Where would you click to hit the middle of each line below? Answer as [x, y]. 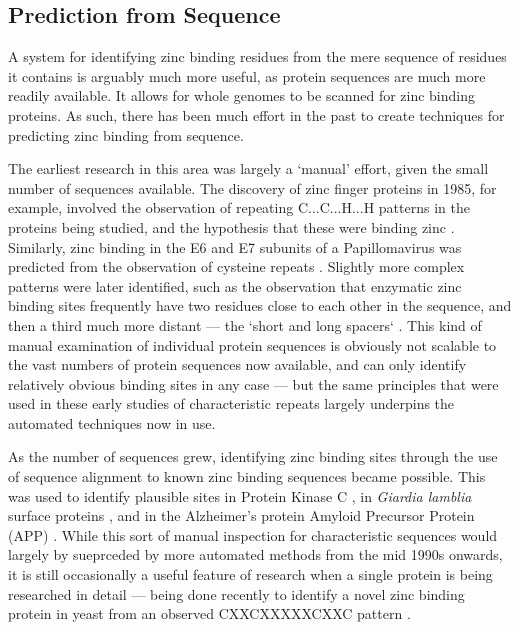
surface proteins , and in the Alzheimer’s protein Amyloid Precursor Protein [241, 515]
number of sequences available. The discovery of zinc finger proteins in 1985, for [252, 187]
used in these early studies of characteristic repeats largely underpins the [231, 403]
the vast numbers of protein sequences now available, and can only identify [237, 364]
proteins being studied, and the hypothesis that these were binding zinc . [231, 226]
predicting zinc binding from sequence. [126, 134]
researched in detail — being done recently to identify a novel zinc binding [236, 593]
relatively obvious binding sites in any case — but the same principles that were [253, 383]
